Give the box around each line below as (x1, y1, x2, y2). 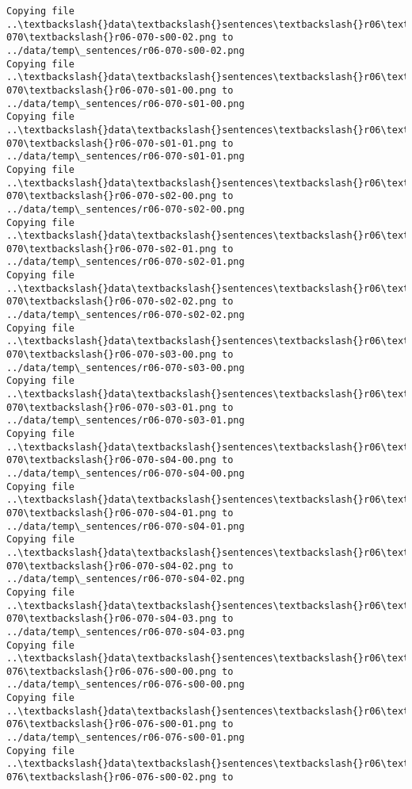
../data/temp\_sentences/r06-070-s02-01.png (6, 256, 245, 268)
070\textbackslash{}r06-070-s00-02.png (6, 32, 216, 44)
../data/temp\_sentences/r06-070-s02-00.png (6, 203, 245, 215)
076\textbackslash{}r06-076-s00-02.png (6, 772, 216, 783)
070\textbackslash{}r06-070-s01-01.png (6, 137, 216, 149)
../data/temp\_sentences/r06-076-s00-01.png (6, 732, 245, 744)
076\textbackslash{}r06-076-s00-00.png (6, 665, 216, 677)
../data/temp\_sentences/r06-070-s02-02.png (6, 309, 245, 321)
